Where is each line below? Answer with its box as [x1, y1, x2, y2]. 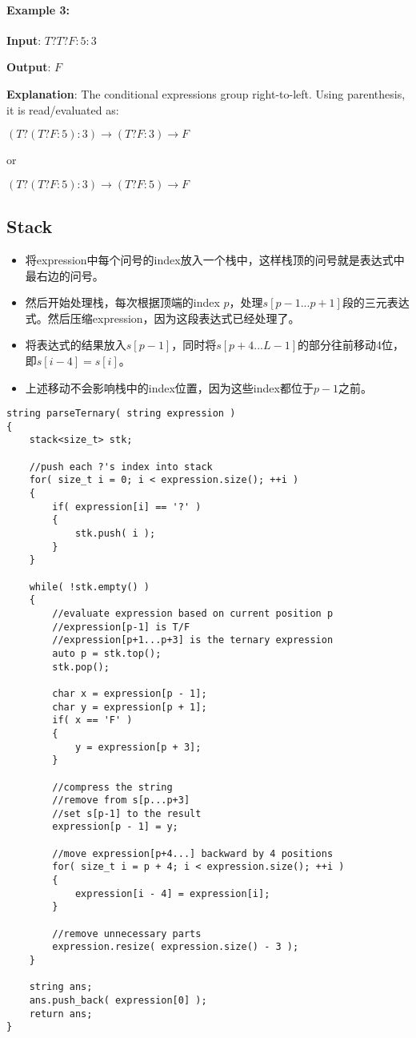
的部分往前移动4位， [298, 336, 404, 353]
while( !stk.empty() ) [29, 581, 150, 593]
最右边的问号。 [25, 267, 104, 284]
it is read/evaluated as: [6, 101, 119, 118]
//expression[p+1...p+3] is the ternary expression [52, 634, 334, 646]
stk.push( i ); [74, 528, 156, 540]
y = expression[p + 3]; [74, 741, 202, 753]
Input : [6, 31, 42, 48]
